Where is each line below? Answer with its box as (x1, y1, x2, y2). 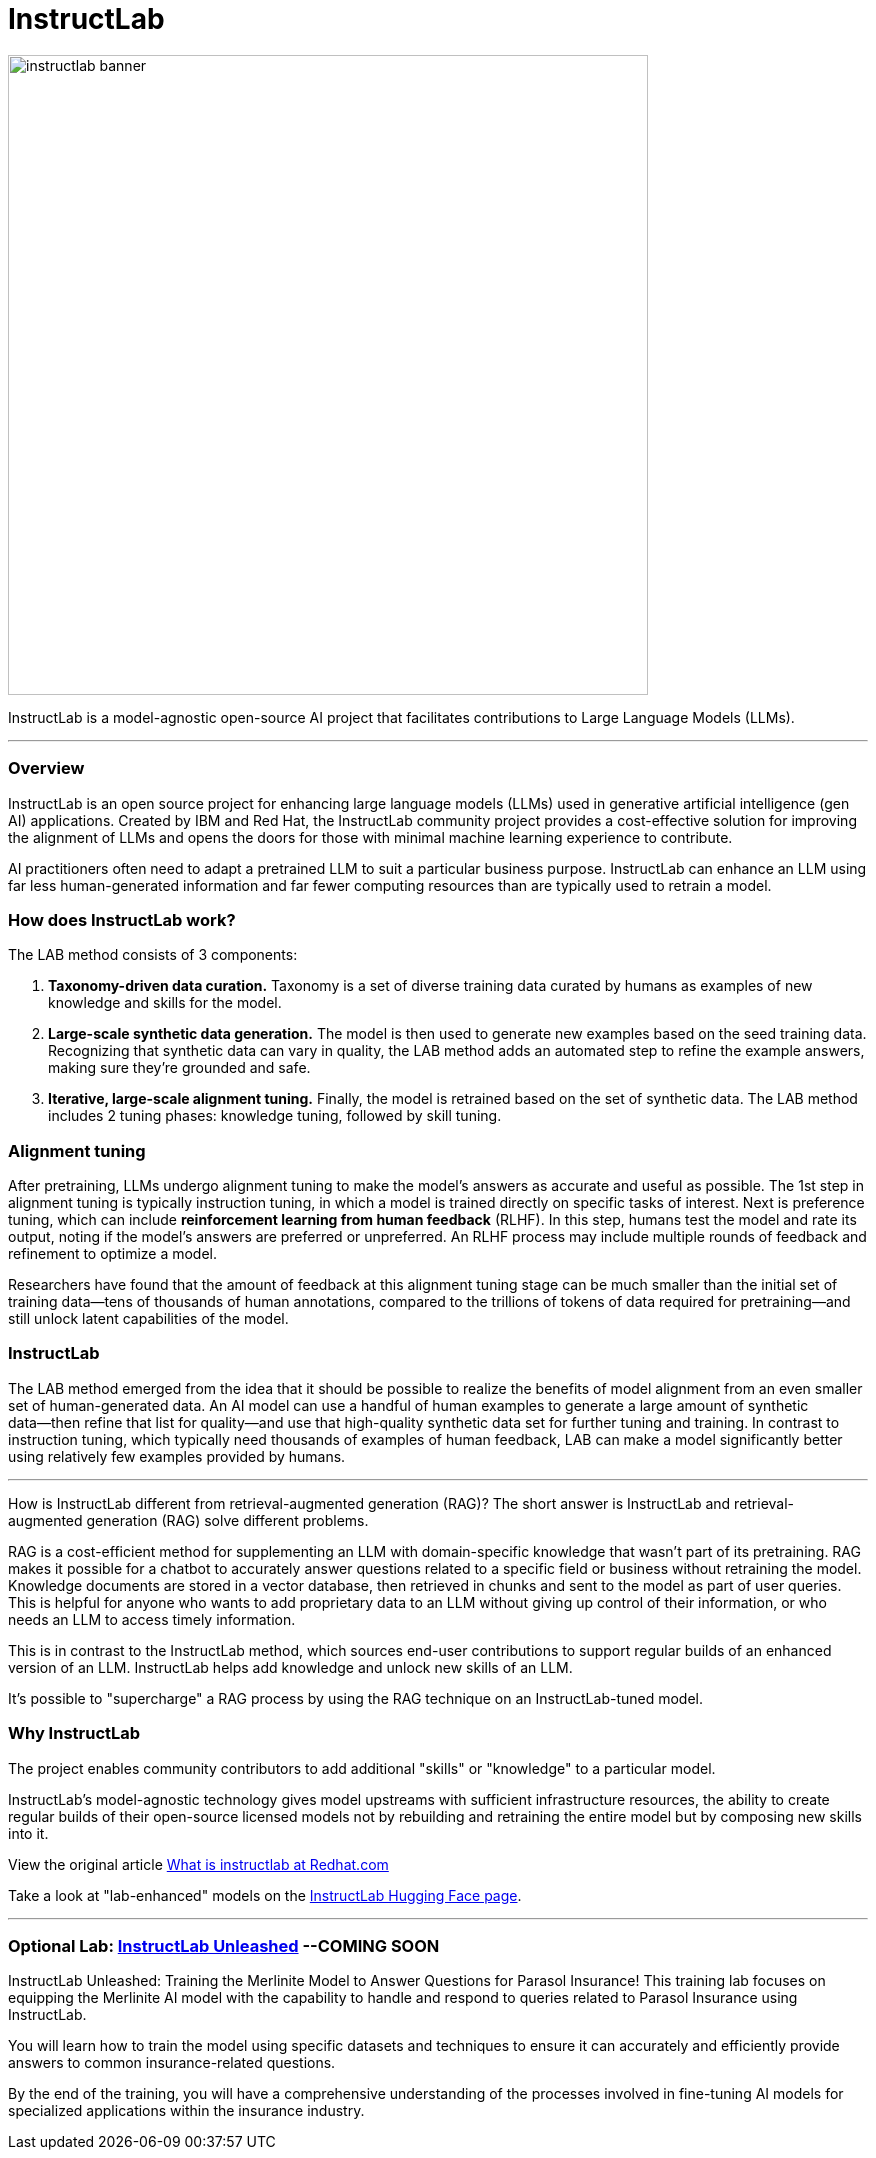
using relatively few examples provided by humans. (8, 1447, 346, 1465)
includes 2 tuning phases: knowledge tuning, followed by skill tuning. (48, 1107, 502, 1125)
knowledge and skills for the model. (48, 994, 282, 1012)
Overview (8, 758, 85, 779)
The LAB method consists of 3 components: (8, 946, 298, 964)
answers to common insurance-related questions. (8, 2054, 336, 2072)
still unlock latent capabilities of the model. (8, 1310, 289, 1327)
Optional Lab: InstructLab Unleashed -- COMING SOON (8, 1935, 440, 1956)
